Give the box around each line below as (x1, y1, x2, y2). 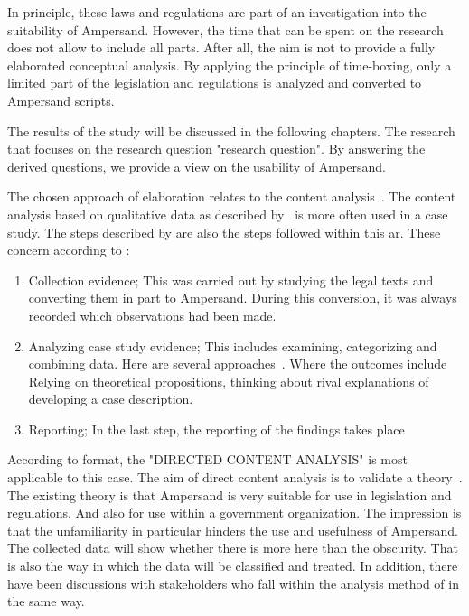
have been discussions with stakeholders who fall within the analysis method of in (7, 574, 460, 593)
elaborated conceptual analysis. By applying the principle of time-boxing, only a (7, 55, 452, 74)
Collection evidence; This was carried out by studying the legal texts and (28, 270, 434, 289)
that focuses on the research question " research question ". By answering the (7, 139, 426, 158)
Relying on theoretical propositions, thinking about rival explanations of (28, 371, 429, 390)
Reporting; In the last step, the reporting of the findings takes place (28, 419, 405, 438)
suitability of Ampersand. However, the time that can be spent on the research (7, 20, 444, 39)
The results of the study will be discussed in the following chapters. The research (7, 121, 455, 140)
